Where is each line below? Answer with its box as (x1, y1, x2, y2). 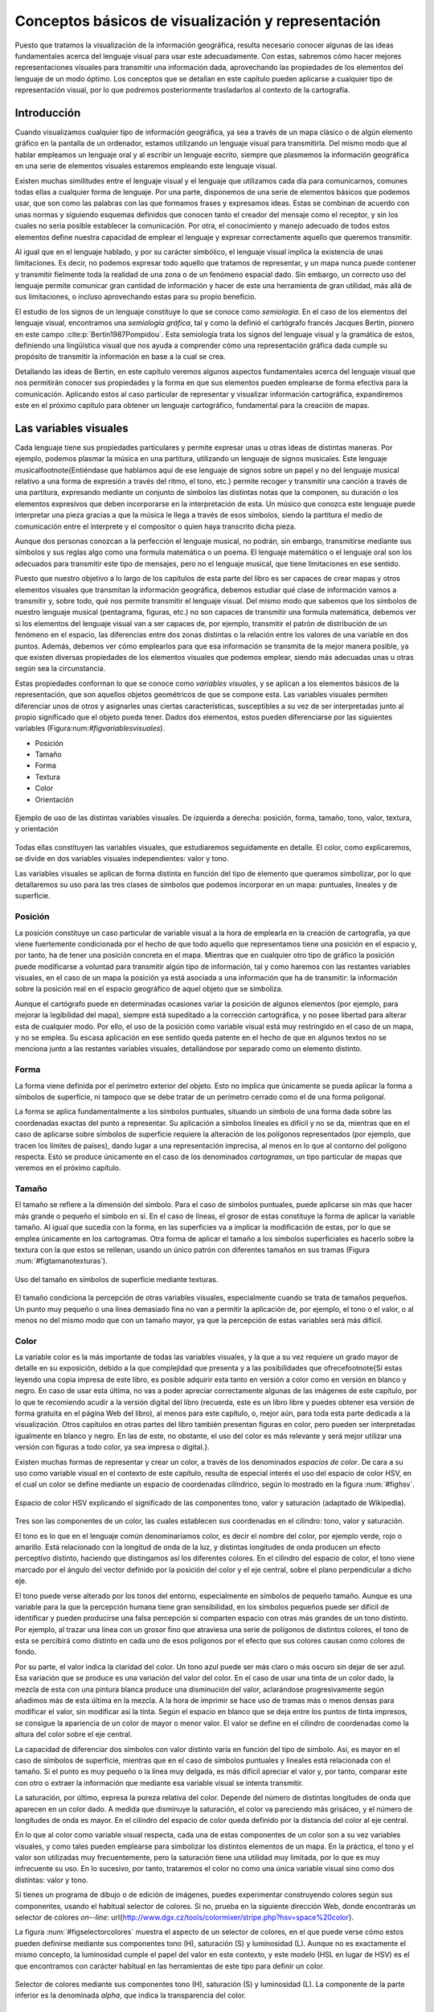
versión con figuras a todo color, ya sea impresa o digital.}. (14, 1442, 210, 1452)
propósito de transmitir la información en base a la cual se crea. (14, 352, 226, 361)
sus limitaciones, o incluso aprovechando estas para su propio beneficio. (14, 292, 257, 302)
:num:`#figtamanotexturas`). (14, 1256, 108, 1266)
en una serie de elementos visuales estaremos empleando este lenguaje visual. (14, 161, 277, 171)
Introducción (14, 105, 81, 120)
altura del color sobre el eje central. (14, 1730, 133, 1739)
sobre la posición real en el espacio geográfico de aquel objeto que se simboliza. (14, 984, 284, 994)
